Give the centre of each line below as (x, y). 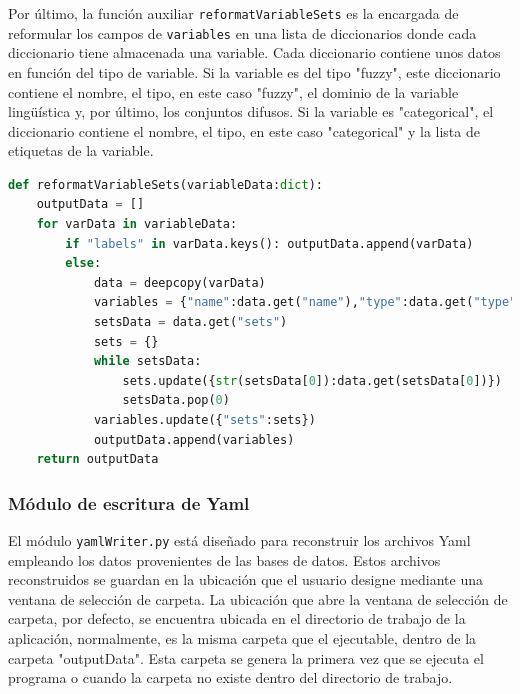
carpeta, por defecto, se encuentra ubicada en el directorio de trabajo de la (237, 618)
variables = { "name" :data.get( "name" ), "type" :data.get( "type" (305, 302)
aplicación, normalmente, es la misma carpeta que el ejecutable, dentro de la (242, 638)
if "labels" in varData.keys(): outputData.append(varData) (269, 243)
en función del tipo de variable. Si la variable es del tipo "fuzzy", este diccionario (254, 71)
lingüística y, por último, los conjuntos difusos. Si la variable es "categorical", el (251, 111)
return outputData (97, 459)
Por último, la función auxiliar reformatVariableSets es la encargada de (233, 13)
